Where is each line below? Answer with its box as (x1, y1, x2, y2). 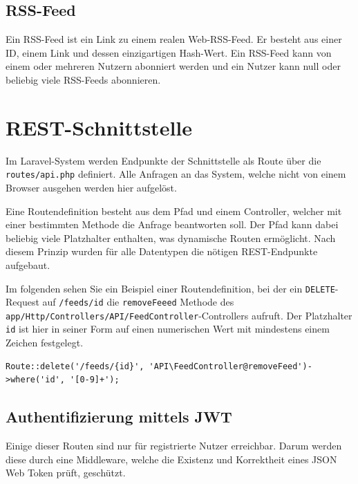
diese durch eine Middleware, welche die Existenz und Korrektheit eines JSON (6, 452, 337, 466)
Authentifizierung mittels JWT (6, 406, 232, 427)
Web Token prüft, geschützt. (6, 465, 126, 480)
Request (6, 295, 39, 309)
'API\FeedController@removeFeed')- (149, 361, 312, 371)
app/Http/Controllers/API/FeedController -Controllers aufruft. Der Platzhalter (6, 308, 352, 322)
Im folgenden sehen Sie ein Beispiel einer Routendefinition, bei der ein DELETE (6, 281, 335, 295)
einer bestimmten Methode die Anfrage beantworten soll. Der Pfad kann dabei (6, 217, 339, 232)
